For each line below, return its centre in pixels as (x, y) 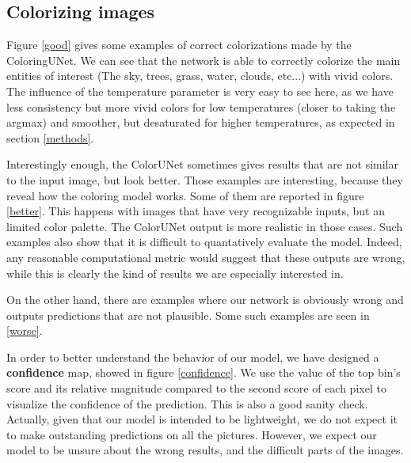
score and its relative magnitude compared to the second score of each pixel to (196, 388)
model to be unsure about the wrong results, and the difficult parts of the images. (205, 450)
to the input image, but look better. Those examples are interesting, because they (205, 179)
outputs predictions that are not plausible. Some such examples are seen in (188, 315)
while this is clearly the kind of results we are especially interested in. (175, 273)
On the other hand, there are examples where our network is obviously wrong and (205, 300)
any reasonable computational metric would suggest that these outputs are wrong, (206, 257)
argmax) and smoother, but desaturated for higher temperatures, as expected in (201, 122)
